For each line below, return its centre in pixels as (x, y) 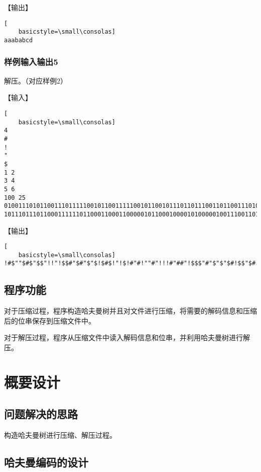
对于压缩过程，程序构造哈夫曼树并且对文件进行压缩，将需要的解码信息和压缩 (130, 311)
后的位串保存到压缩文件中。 (50, 320)
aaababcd (19, 40)
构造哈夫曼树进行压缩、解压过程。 (60, 435)
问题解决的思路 (41, 414)
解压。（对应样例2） (36, 80)
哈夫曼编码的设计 (46, 462)
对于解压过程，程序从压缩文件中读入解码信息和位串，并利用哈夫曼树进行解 (127, 337)
